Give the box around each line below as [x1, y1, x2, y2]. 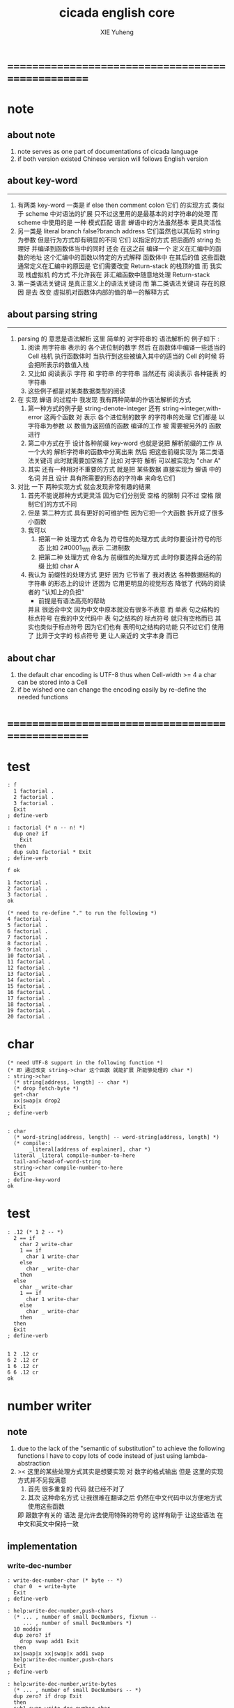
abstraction [17, 1459, 50, 1468]
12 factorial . [7, 965, 52, 972]
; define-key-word [7, 1177, 61, 1183]
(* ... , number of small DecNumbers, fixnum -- [13, 1613, 157, 1620]
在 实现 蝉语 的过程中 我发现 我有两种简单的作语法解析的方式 [17, 395, 192, 403]
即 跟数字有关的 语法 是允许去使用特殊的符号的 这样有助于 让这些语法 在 [17, 1511, 224, 1519]
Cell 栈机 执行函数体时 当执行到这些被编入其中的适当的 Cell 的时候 [27, 352, 217, 360]
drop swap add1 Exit [19, 1638, 79, 1645]
